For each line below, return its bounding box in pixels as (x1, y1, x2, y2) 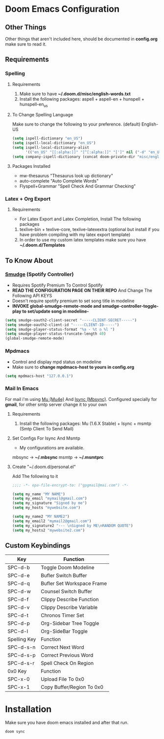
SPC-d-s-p (7, 652, 36, 659)
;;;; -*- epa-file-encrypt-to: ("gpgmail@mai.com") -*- (12, 482, 129, 488)
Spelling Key (7, 636, 36, 643)
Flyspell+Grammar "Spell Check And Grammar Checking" (19, 183, 136, 189)
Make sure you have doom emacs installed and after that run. (5, 720, 129, 726)
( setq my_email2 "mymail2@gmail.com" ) (12, 519, 92, 524)
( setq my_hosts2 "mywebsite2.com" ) (12, 528, 85, 533)
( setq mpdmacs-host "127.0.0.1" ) (5, 373, 73, 378)
